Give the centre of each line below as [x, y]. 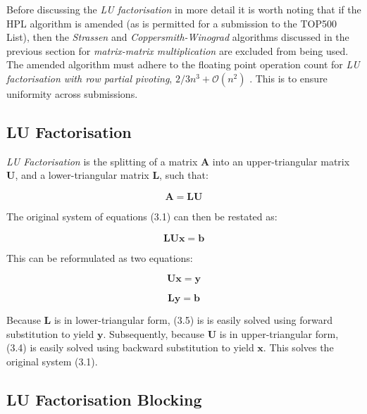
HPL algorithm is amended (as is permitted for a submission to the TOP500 [172, 23]
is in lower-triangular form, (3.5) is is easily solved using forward [193, 320]
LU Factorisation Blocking [104, 399]
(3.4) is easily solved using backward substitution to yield [130, 347]
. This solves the [298, 347]
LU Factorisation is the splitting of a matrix [102, 161]
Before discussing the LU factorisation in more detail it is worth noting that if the [184, 9]
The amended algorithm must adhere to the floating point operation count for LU [183, 64]
